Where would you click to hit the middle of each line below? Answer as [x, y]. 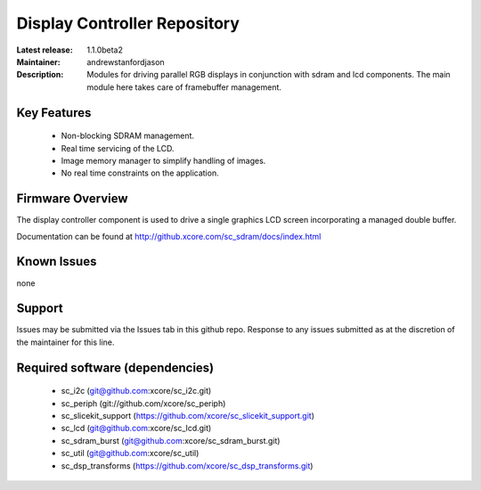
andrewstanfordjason [126, 61]
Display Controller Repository [128, 23]
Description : [40, 75]
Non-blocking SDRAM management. [128, 136]
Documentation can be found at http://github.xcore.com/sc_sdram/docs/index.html [169, 236]
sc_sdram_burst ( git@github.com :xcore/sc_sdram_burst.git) [171, 440]
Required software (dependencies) [115, 367]
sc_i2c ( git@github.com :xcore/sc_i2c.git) [136, 391]
